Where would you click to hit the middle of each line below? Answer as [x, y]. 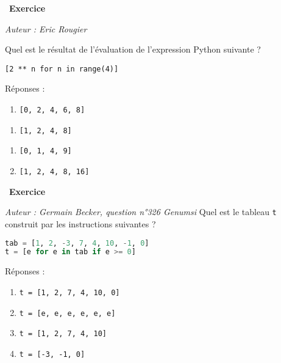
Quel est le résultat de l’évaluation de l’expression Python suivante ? [133, 49]
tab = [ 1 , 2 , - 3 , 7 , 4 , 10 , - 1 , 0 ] [77, 243]
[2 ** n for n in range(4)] [62, 69]
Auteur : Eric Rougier [46, 28]
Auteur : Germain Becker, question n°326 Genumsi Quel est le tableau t [141, 212]
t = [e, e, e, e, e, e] [67, 313]
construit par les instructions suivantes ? [80, 223]
